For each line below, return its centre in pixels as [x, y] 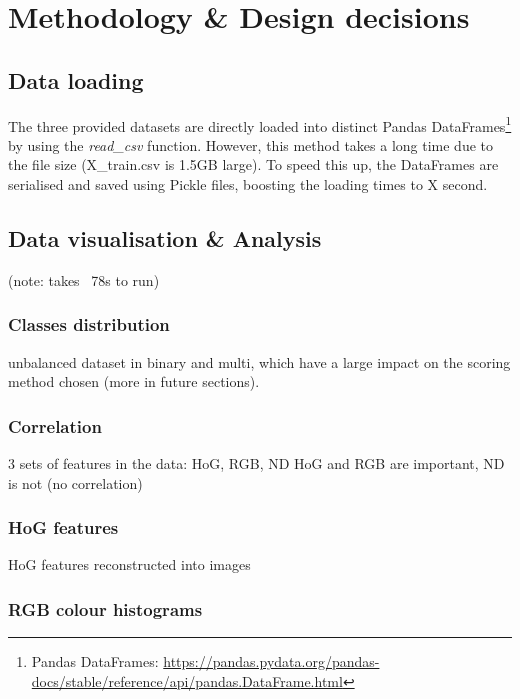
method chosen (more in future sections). [134, 381]
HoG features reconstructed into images [129, 564]
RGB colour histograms [105, 608]
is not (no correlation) [75, 482]
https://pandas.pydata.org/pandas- [271, 661]
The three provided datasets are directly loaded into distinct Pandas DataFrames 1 [260, 124]
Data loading [76, 79]
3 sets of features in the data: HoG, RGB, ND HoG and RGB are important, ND [256, 463]
